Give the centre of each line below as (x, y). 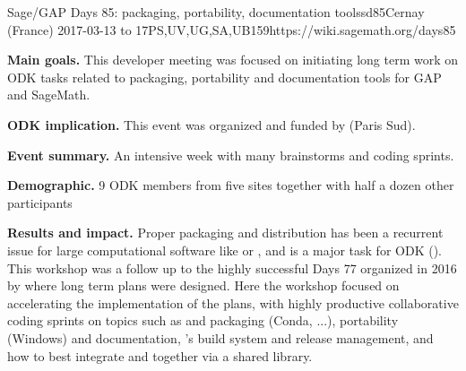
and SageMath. (49, 95)
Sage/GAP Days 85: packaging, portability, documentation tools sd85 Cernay (216, 12)
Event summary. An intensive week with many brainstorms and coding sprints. (231, 155)
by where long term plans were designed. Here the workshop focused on (203, 285)
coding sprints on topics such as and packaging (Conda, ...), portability (203, 320)
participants (40, 202)
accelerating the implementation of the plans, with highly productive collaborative (233, 302)
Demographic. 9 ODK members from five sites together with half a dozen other (231, 185)
